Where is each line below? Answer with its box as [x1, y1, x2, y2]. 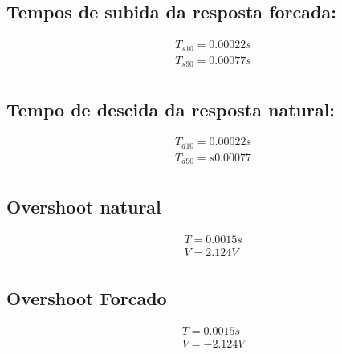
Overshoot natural [6, 193, 161, 218]
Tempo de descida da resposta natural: [6, 96, 336, 121]
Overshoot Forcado [6, 286, 167, 311]
